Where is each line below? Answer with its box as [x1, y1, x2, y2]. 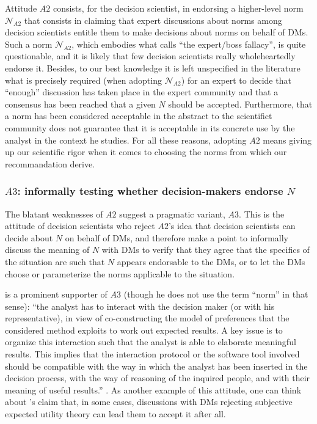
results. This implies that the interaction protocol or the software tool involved [5, 348, 300, 360]
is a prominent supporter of [5, 288, 107, 301]
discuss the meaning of [5, 243, 90, 256]
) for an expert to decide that [181, 73, 291, 86]
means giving [263, 133, 312, 146]
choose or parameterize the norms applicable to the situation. [5, 267, 235, 280]
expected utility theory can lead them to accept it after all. [5, 408, 226, 420]
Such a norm [5, 37, 53, 50]
